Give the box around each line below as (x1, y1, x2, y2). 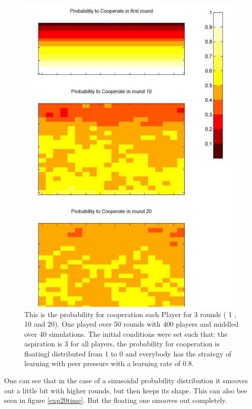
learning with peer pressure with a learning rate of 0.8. (24, 358, 194, 369)
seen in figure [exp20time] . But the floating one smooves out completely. (4, 395, 227, 405)
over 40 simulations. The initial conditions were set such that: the (24, 328, 228, 339)
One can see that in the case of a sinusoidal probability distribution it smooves (4, 375, 248, 386)
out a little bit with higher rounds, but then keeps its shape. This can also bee (4, 385, 247, 395)
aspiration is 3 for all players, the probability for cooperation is (24, 338, 220, 349)
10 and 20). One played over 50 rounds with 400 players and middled (24, 319, 239, 329)
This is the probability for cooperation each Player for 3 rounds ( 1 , (24, 309, 237, 319)
